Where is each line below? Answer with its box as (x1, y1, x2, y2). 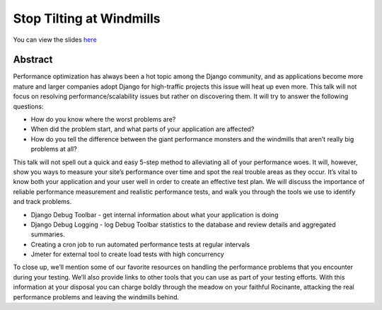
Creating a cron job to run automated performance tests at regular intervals (30, 240, 250, 248)
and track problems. (13, 197, 72, 206)
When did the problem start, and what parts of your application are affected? (30, 125, 255, 134)
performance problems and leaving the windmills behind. (13, 292, 180, 301)
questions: (13, 102, 44, 110)
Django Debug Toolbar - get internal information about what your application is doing (30, 210, 279, 219)
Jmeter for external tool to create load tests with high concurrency (30, 250, 224, 258)
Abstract (13, 54, 53, 66)
